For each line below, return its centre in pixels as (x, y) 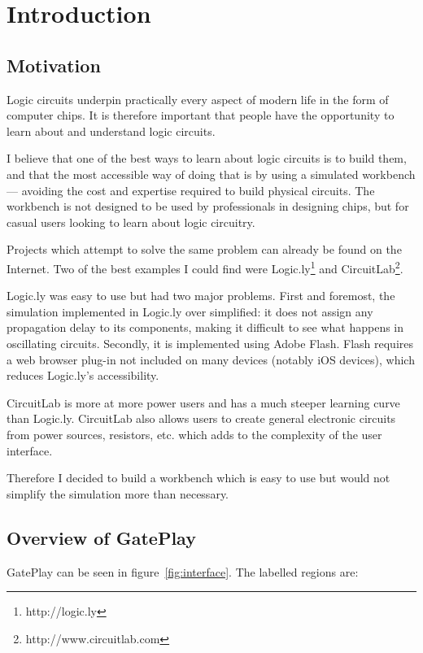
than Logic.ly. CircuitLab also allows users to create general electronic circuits (201, 418)
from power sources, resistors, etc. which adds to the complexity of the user (194, 434)
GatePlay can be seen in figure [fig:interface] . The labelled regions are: (183, 571)
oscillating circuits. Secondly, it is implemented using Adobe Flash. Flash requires (210, 343)
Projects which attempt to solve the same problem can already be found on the (204, 249)
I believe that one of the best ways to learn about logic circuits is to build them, (207, 158)
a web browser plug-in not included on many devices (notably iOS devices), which (211, 359)
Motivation (54, 65)
